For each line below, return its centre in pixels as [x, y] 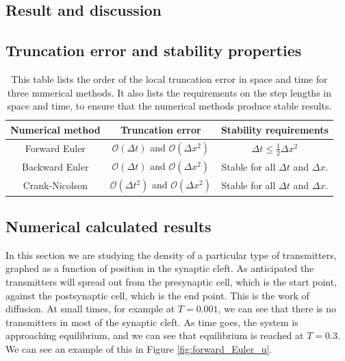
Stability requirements [274, 129]
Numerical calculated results [108, 226]
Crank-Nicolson [55, 185]
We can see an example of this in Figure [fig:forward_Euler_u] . [139, 348]
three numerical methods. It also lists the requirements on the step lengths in [169, 92]
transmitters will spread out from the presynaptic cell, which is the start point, [171, 282]
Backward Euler [55, 167]
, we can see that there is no [277, 309]
